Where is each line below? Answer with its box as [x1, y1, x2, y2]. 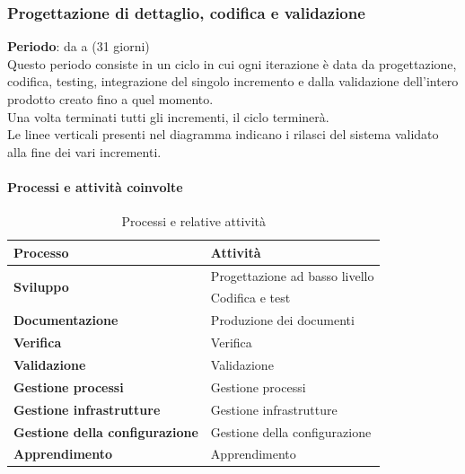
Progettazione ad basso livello [210, 266, 374, 285]
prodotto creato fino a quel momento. [7, 90, 214, 108]
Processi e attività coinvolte [7, 177, 183, 196]
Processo [13, 242, 69, 261]
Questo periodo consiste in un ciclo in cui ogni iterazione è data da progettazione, [7, 54, 457, 73]
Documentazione [13, 311, 118, 329]
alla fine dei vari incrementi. [7, 142, 162, 161]
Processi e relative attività [121, 212, 267, 231]
